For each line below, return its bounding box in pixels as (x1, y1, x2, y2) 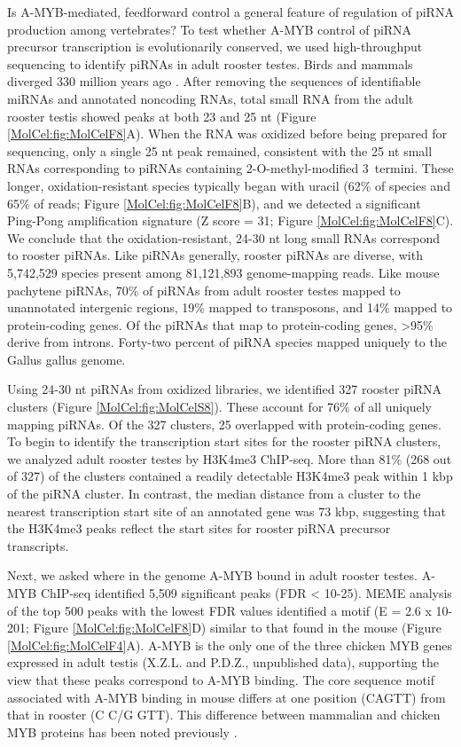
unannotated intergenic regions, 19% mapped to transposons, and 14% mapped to (7, 298, 453, 317)
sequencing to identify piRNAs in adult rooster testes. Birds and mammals (7, 54, 413, 73)
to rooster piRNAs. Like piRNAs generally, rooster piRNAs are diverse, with (7, 246, 423, 264)
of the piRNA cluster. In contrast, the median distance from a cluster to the (7, 484, 421, 503)
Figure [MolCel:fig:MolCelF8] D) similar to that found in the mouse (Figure (33, 618, 441, 637)
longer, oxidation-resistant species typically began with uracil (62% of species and (7, 176, 450, 194)
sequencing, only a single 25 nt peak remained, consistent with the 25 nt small (7, 141, 433, 160)
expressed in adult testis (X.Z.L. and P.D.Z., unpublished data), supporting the (7, 653, 439, 672)
